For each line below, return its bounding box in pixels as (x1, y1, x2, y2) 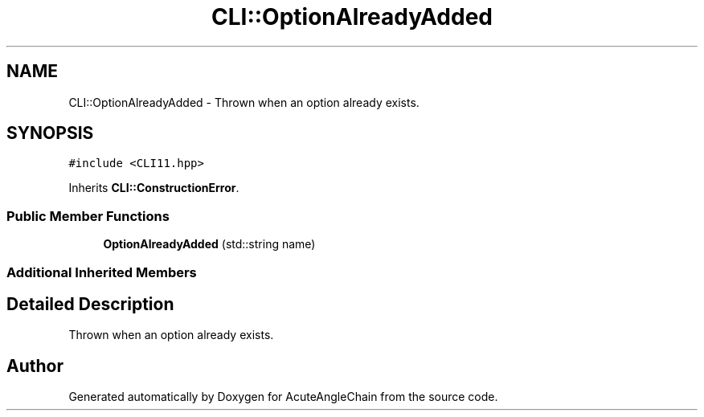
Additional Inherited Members (6, 264, 197, 280)
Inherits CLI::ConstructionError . (68, 181, 239, 195)
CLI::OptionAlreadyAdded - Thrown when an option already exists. (68, 95, 420, 109)
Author (6, 355, 63, 376)
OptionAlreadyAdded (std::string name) (103, 237, 316, 251)
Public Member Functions (6, 207, 170, 224)
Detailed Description (6, 293, 174, 314)
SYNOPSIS (6, 123, 94, 144)
